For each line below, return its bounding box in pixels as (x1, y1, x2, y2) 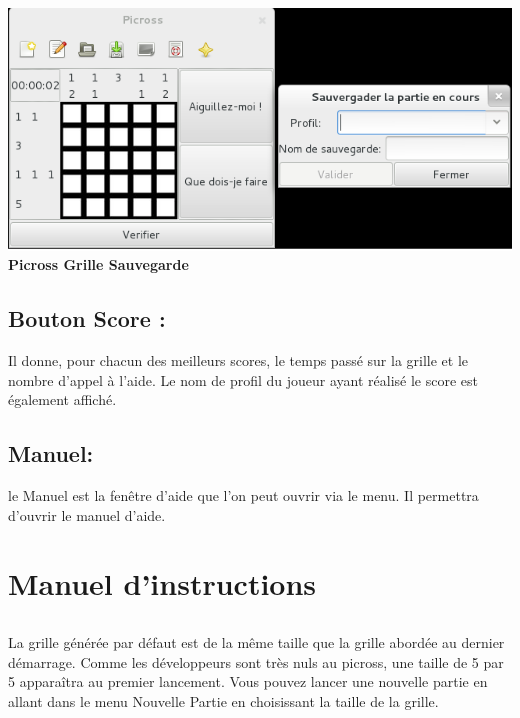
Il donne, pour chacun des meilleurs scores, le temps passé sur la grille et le (8, 350, 469, 371)
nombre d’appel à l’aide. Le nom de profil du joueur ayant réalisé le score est (8, 369, 478, 390)
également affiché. (8, 389, 117, 410)
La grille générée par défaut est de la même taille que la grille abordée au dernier (8, 631, 505, 652)
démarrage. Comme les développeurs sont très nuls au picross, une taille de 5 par (8, 651, 504, 672)
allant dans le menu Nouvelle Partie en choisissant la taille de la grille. (8, 690, 439, 711)
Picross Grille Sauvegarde (8, 254, 189, 275)
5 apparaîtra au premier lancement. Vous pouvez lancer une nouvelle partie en (8, 671, 488, 692)
